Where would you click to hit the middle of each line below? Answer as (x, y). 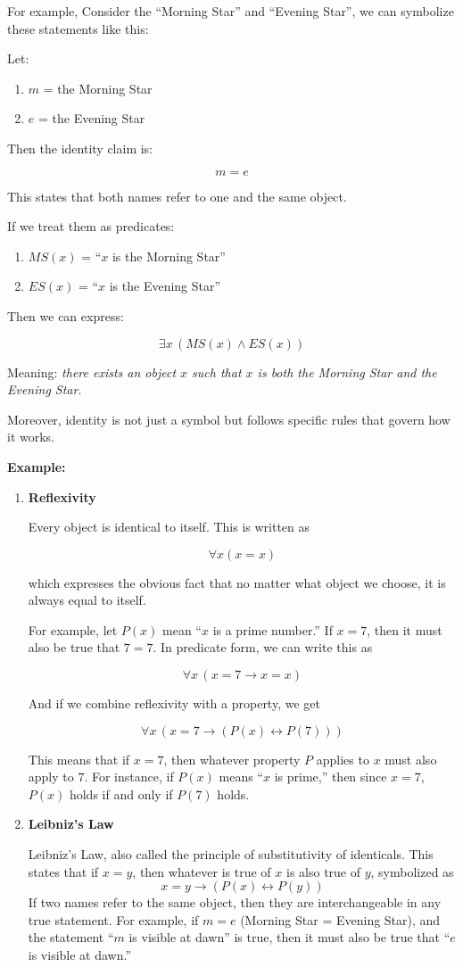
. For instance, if (129, 777)
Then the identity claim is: (80, 148)
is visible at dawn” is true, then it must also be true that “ (289, 937)
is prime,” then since (331, 777)
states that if (63, 871)
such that (217, 372)
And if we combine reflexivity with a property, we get (174, 703)
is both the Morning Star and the (347, 372)
